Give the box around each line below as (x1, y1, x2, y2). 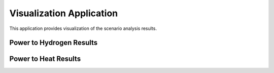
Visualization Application (9, 8, 118, 19)
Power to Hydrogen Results (9, 39, 98, 47)
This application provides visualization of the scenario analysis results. (9, 25, 157, 31)
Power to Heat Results (9, 55, 81, 63)
